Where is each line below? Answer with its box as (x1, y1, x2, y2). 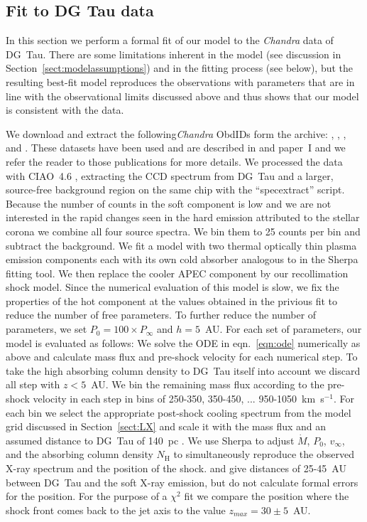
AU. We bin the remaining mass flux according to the (91, 377, 324, 392)
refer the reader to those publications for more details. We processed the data (6, 154, 343, 169)
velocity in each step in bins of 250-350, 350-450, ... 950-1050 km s (33, 391, 324, 406)
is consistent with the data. (6, 102, 124, 117)
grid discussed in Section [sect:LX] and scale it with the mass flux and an (6, 419, 327, 434)
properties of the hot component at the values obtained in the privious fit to (6, 293, 338, 308)
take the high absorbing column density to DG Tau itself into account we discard (6, 363, 361, 378)
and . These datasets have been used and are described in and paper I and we (6, 140, 346, 155)
